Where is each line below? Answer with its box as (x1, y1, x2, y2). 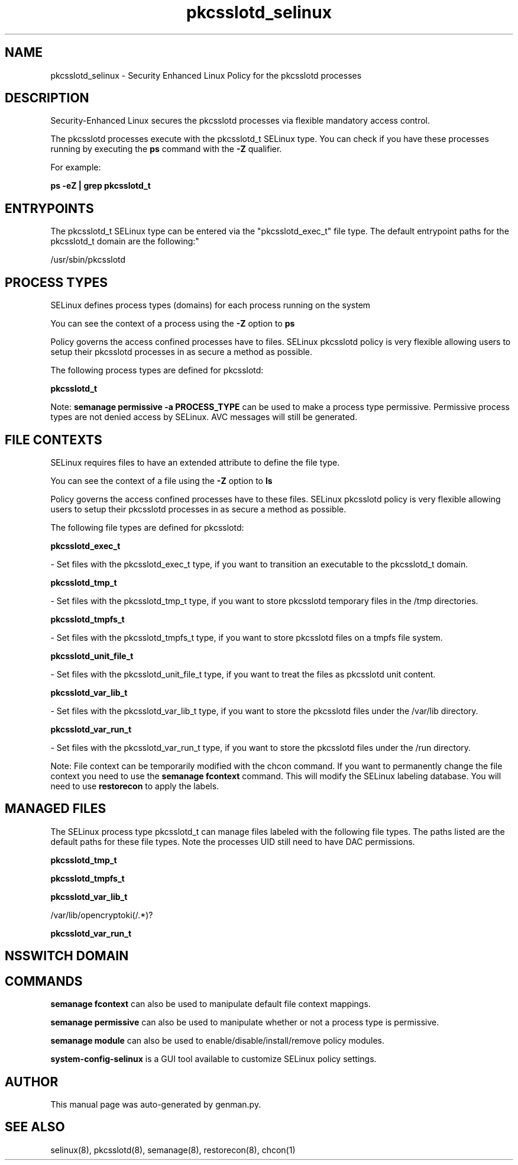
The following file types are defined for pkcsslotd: (50, 522, 244, 533)
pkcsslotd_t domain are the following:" (50, 236, 199, 247)
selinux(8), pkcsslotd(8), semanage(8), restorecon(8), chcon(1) (50, 1144, 296, 1155)
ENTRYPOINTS (5, 201, 94, 216)
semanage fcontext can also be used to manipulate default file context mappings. (50, 999, 371, 1009)
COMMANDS (5, 973, 83, 989)
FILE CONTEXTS (5, 432, 102, 447)
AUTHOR (5, 1074, 59, 1089)
